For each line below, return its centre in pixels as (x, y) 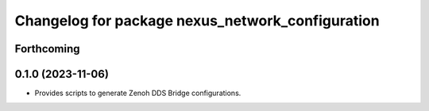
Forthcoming (47, 49)
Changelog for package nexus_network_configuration (197, 21)
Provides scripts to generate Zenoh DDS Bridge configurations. (138, 93)
